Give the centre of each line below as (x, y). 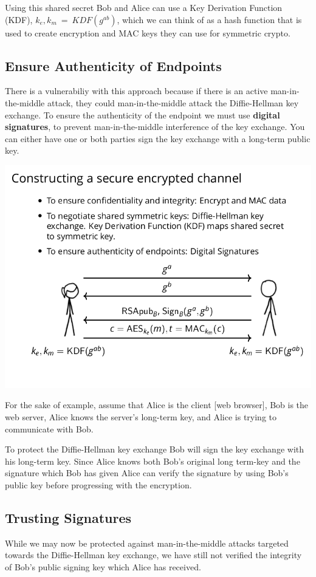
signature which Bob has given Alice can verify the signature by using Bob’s (147, 473)
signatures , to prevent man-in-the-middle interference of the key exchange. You (155, 127)
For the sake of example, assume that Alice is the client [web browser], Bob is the (157, 405)
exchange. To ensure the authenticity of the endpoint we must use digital (143, 114)
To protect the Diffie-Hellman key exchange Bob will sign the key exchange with (154, 449)
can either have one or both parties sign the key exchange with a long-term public (158, 138)
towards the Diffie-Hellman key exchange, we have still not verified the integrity (153, 555)
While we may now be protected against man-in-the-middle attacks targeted (147, 543)
